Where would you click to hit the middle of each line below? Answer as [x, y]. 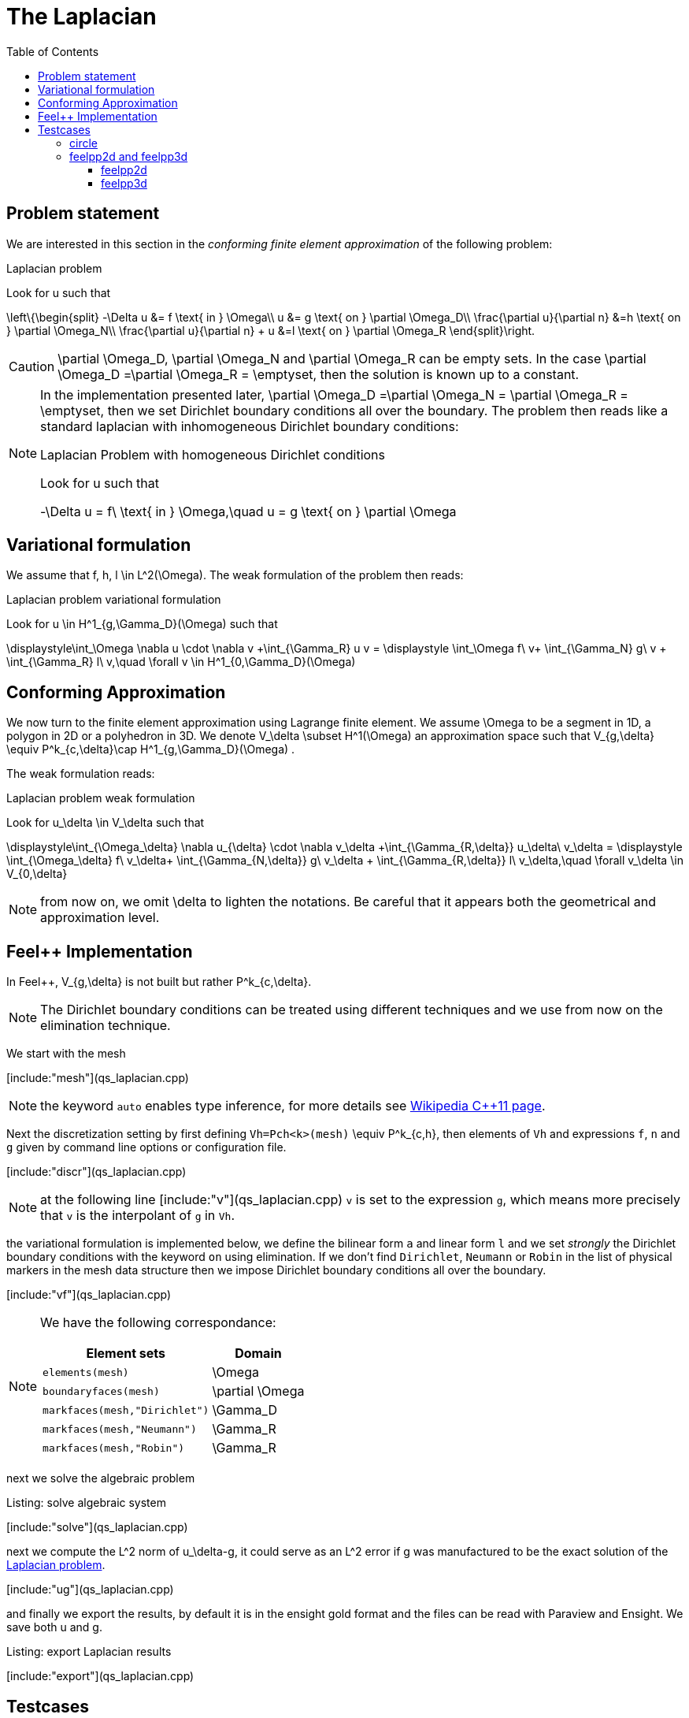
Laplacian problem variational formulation [114, 600]
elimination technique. [106, 1026]
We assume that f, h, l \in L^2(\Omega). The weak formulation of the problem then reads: [235, 575]
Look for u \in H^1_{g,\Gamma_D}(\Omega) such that [142, 624]
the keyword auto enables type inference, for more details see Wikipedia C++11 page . [293, 1106]
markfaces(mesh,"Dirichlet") [126, 1410]
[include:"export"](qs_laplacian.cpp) [100, 1676]
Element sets [126, 1354]
